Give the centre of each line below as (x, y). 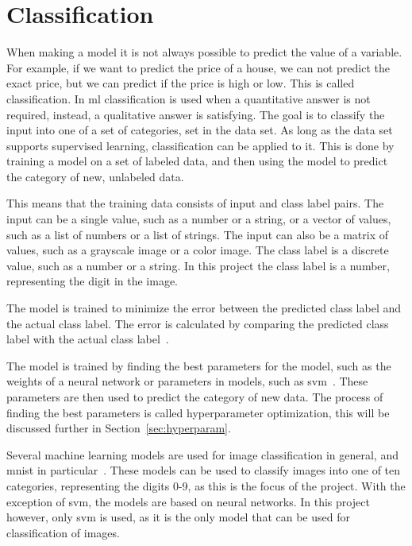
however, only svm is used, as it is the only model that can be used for (178, 517)
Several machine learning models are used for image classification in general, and (202, 454)
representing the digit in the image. (92, 281)
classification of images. (63, 532)
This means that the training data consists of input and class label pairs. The (195, 203)
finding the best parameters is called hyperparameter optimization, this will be (198, 412)
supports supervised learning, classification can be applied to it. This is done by (200, 145)
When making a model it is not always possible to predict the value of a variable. (204, 52)
